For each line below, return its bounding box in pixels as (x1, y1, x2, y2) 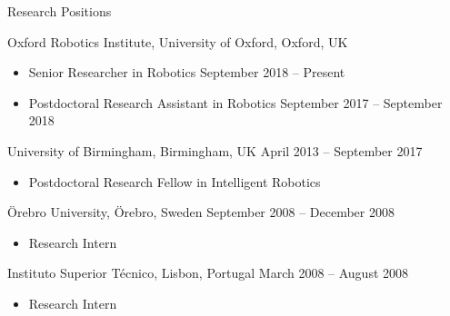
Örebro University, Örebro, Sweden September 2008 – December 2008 (7, 202, 395, 222)
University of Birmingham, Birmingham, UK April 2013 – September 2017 (7, 141, 423, 160)
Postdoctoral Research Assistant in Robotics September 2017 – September (28, 93, 443, 112)
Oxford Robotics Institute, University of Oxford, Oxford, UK (7, 32, 348, 51)
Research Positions (7, 2, 112, 20)
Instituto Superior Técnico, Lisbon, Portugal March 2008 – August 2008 (7, 263, 409, 282)
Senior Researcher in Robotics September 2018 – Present (28, 63, 345, 82)
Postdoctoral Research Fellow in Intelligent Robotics (28, 172, 321, 191)
